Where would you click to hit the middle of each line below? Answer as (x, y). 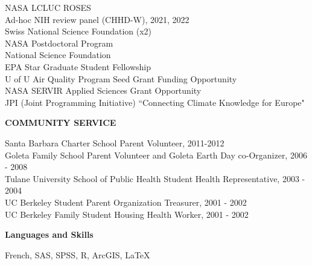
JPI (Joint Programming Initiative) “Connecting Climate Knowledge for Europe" (155, 102)
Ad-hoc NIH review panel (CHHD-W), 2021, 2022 (97, 19)
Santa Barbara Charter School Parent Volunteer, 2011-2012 (115, 142)
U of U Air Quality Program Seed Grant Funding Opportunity (121, 78)
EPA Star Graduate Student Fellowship (78, 66)
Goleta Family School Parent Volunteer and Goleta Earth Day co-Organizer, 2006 (156, 155)
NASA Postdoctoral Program (59, 43)
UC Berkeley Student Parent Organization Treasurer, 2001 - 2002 (126, 202)
